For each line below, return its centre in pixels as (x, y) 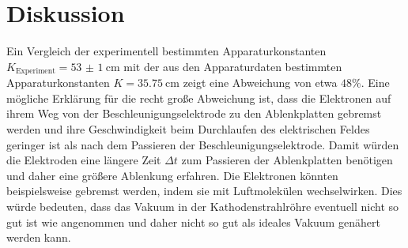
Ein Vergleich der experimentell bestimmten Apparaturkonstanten (166, 51)
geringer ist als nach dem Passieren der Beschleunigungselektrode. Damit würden (203, 144)
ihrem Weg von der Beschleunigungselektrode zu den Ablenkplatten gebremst (194, 113)
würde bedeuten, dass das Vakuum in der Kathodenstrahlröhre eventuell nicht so (203, 206)
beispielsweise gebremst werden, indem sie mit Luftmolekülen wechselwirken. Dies (204, 191)
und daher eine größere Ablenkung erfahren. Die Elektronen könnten (172, 175)
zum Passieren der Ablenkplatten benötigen (287, 160)
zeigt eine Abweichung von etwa (260, 83)
